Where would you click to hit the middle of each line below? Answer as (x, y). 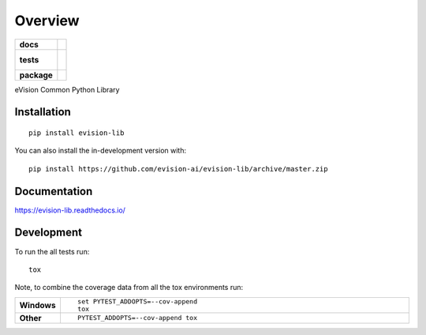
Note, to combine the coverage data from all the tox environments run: (129, 288)
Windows (37, 305)
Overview (47, 21)
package (36, 75)
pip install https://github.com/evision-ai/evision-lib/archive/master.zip (178, 169)
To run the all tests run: (52, 251)
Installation (43, 112)
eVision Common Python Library (67, 89)
